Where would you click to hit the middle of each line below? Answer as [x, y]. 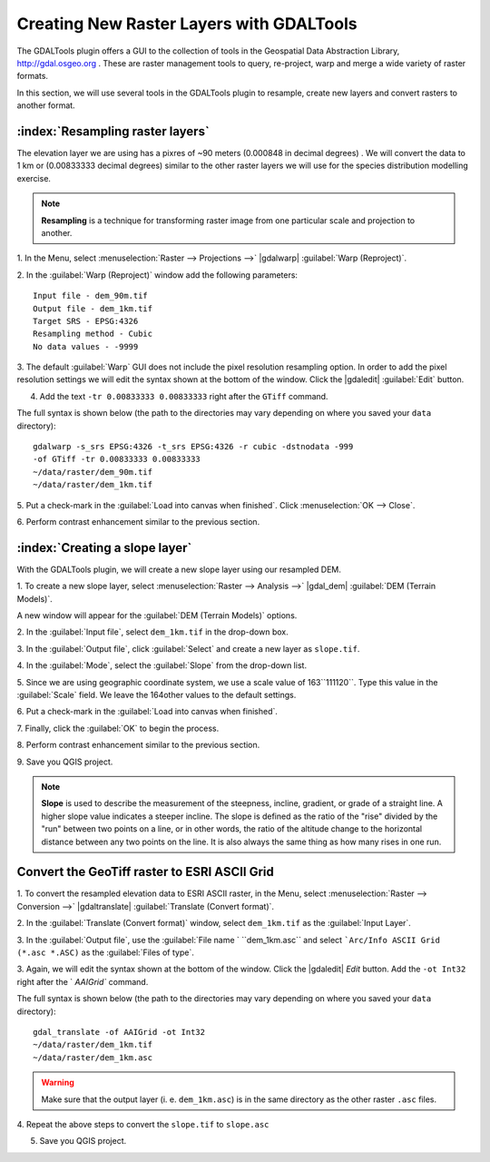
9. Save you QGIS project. [65, 762]
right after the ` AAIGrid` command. [83, 981]
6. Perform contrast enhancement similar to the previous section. [138, 522]
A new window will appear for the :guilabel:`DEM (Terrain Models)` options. [157, 615]
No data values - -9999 [86, 346]
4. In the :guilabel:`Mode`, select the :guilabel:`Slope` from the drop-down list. [162, 665]
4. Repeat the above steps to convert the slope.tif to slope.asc [143, 1124]
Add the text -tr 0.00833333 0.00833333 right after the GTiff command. [184, 396]
